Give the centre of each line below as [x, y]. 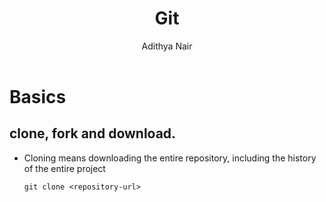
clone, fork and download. [93, 133]
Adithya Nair [167, 46]
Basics [38, 96]
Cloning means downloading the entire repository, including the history [170, 158]
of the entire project [64, 168]
